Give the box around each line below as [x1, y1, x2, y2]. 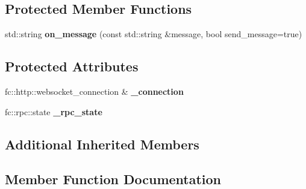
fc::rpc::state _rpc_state [5, 105, 102, 118]
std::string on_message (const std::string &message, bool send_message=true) [5, 28, 302, 40]
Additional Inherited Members [5, 134, 199, 153]
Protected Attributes [5, 57, 139, 76]
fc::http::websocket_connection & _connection [5, 85, 184, 97]
